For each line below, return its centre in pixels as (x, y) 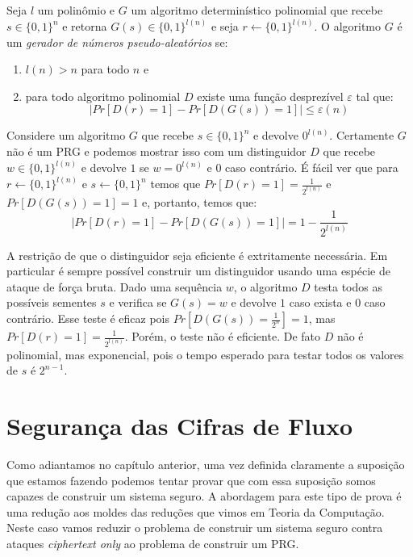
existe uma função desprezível (270, 96)
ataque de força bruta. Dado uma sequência (115, 286)
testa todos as (348, 286)
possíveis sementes (52, 302)
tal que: (375, 96)
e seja (225, 26)
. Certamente (362, 135)
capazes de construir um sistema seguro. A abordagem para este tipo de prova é (204, 496)
